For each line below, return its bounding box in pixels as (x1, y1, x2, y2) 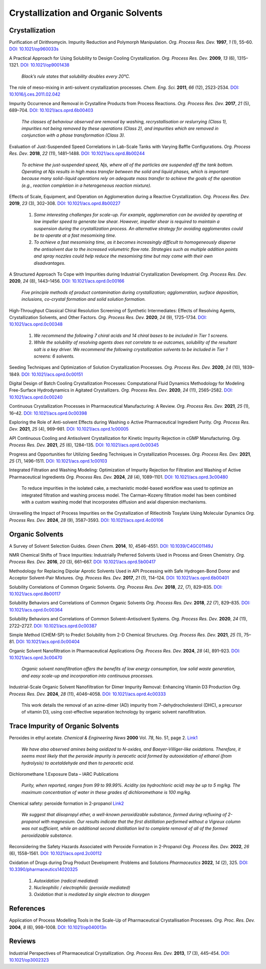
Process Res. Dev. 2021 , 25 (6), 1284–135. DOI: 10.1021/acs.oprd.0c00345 (9, 442, 159, 448)
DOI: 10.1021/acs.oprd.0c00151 (21, 371, 83, 377)
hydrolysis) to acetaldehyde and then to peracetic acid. (21, 760, 134, 766)
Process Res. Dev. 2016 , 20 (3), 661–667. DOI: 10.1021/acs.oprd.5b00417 (9, 559, 156, 565)
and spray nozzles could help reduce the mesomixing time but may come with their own (33, 253, 213, 259)
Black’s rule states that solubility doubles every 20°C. (21, 73, 131, 79)
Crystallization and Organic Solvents (9, 7, 163, 18)
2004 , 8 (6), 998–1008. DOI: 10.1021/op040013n (9, 924, 107, 930)
